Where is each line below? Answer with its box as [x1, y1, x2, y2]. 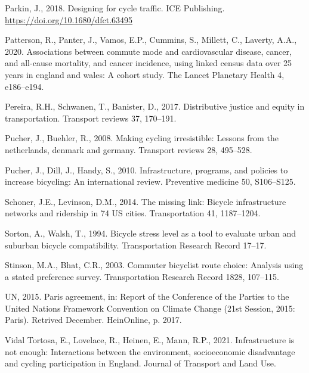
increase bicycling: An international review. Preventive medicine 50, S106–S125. [5, 175, 296, 188]
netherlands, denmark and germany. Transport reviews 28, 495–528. [5, 143, 252, 156]
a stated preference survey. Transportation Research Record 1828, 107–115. [5, 270, 279, 282]
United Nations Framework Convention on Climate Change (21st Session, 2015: [5, 301, 295, 314]
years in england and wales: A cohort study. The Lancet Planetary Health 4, [5, 68, 285, 80]
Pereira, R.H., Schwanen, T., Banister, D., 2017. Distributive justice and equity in [5, 100, 305, 113]
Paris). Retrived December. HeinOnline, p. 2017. [5, 313, 182, 326]
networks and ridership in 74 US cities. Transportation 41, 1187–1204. [5, 207, 261, 219]
